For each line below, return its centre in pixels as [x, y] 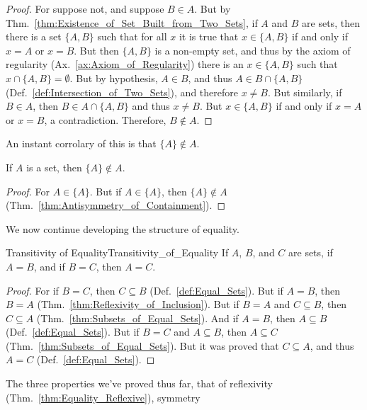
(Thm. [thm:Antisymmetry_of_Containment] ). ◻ [116, 205]
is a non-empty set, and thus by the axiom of [253, 50]
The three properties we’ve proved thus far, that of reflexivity [139, 383]
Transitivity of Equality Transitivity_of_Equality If [117, 252]
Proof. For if [32, 290]
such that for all [132, 36]
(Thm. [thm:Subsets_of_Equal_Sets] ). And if [137, 318]
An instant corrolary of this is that [81, 143]
